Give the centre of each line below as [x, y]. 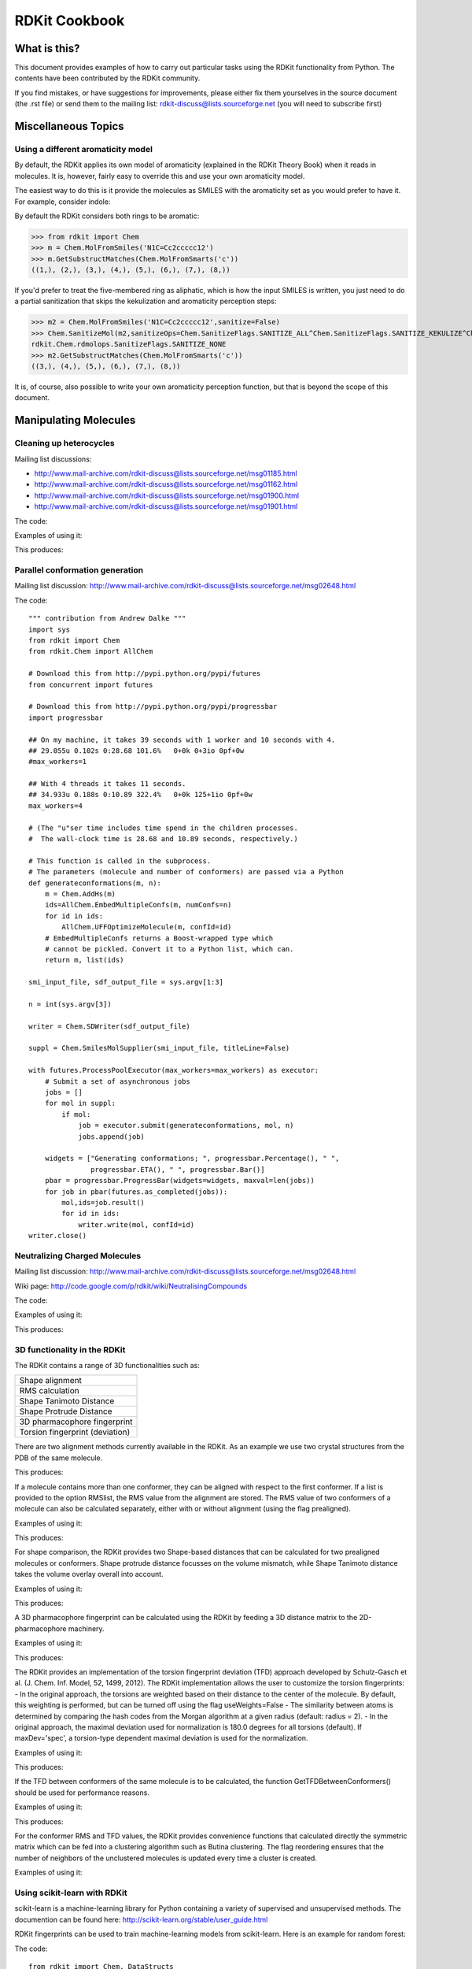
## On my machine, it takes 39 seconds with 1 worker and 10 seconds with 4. [182, 740]
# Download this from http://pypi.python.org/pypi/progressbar [153, 706]
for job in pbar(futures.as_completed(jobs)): [136, 1192]
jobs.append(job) [112, 1137]
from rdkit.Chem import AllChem [91, 651]
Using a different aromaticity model [84, 150]
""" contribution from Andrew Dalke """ [107, 619]
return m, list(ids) [84, 960]
